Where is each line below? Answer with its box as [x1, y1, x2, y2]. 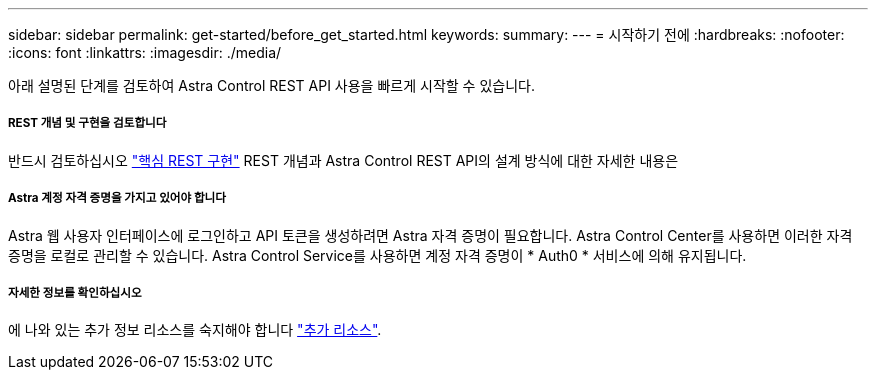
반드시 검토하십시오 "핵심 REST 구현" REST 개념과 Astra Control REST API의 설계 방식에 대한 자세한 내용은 [8, 151, 679, 169]
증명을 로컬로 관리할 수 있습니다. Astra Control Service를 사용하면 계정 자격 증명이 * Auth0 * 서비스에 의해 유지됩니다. [8, 246, 747, 264]
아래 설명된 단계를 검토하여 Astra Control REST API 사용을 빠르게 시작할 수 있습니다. [8, 77, 535, 94]
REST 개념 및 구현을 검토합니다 [8, 116, 167, 131]
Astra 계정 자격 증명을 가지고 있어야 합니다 [8, 191, 226, 206]
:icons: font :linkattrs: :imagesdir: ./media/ [8, 44, 282, 61]
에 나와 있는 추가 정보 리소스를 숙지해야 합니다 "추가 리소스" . [8, 321, 382, 339]
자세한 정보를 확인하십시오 [8, 285, 142, 300]
